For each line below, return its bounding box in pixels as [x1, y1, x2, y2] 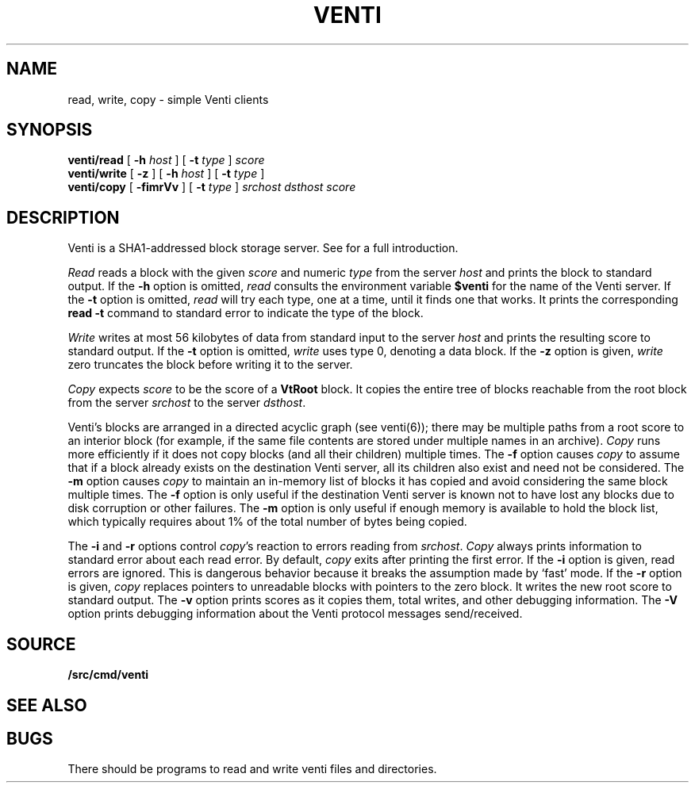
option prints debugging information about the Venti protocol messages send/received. [67, 607, 523, 621]
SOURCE [6, 634, 76, 654]
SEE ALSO [6, 695, 87, 715]
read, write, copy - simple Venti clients [67, 92, 269, 106]
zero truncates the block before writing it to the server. [67, 358, 353, 372]
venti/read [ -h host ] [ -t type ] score [67, 153, 265, 167]
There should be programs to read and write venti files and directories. [67, 762, 437, 776]
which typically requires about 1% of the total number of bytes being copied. [67, 515, 467, 529]
